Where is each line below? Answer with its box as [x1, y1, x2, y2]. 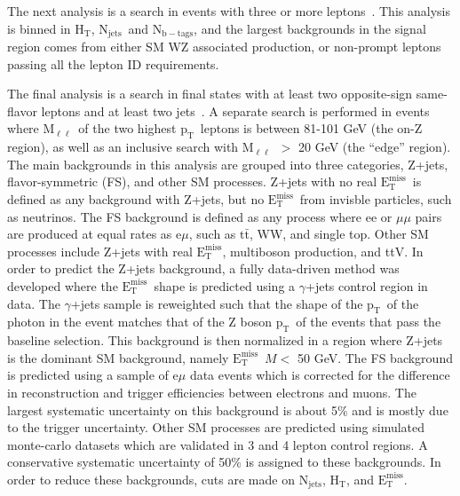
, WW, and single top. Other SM [249, 224, 429, 243]
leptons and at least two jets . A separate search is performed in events [41, 101, 430, 120]
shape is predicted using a [154, 276, 296, 295]
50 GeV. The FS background [297, 348, 453, 366]
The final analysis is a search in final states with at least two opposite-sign [7, 84, 413, 103]
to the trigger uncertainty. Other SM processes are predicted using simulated [7, 418, 425, 437]
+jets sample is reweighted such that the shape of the [70, 294, 363, 312]
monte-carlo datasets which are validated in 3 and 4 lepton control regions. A [7, 435, 428, 453]
